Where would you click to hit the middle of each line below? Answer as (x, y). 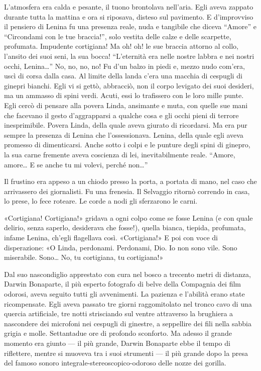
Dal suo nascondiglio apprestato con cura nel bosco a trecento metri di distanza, (127, 274)
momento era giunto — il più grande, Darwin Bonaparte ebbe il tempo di (117, 343)
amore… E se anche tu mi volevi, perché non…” (76, 164)
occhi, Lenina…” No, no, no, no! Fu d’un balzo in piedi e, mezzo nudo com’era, (124, 66)
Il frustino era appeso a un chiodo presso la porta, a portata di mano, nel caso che (130, 181)
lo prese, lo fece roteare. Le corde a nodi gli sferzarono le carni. (101, 201)
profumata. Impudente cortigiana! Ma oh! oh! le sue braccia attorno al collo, (121, 46)
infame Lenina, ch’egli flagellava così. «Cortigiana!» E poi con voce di (111, 238)
